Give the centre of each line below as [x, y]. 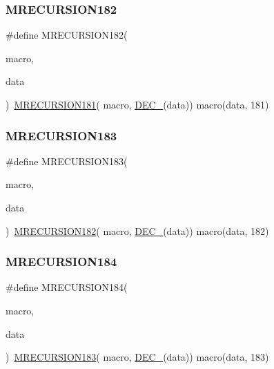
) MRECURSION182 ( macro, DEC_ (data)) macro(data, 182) [137, 230]
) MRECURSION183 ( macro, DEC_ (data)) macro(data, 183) [137, 357]
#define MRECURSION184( [67, 287]
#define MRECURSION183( [67, 161]
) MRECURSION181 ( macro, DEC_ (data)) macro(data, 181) [137, 104]
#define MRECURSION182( [67, 35]
